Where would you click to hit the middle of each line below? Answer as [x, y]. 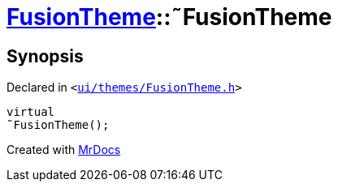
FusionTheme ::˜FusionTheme [169, 17]
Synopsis [45, 56]
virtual [31, 112]
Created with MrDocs [64, 150]
